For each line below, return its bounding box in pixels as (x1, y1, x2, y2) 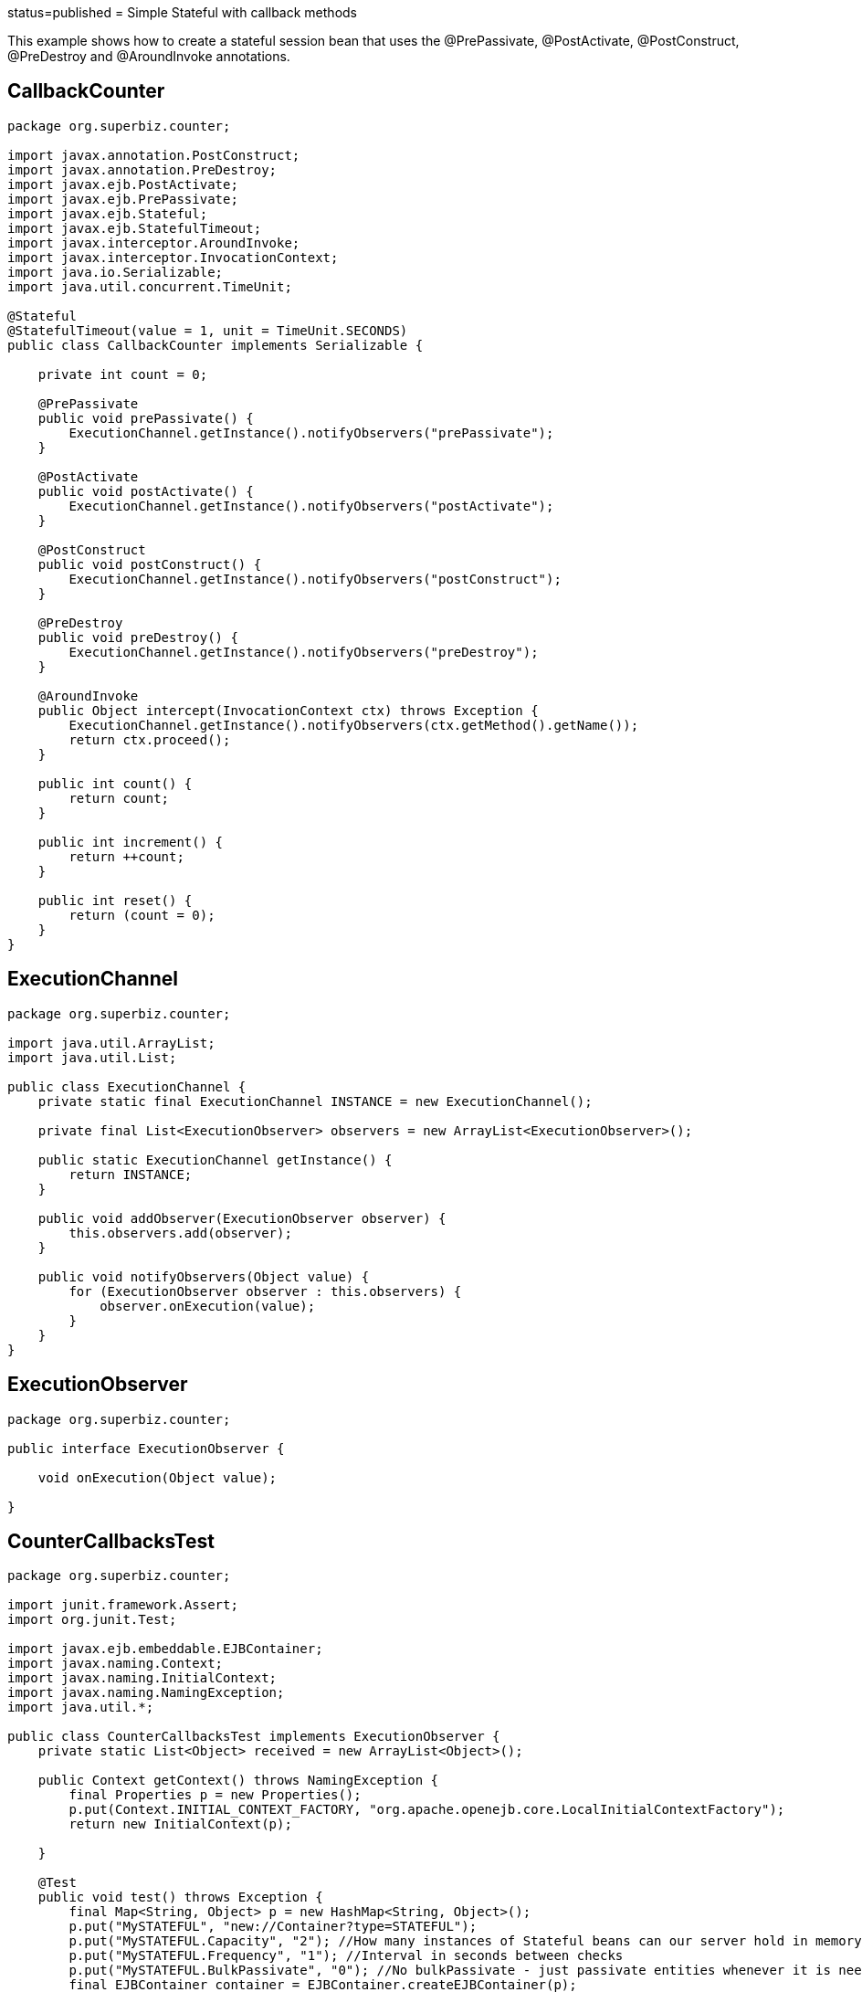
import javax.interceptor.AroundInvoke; (7, 235, 300, 250)
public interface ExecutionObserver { (7, 1440, 285, 1456)
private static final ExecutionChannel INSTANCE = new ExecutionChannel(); (37, 1093, 593, 1109)
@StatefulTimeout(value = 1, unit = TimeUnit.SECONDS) (7, 322, 408, 338)
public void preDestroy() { (37, 629, 238, 645)
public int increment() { (37, 834, 224, 849)
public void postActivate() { (37, 483, 254, 499)
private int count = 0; (37, 366, 208, 382)
